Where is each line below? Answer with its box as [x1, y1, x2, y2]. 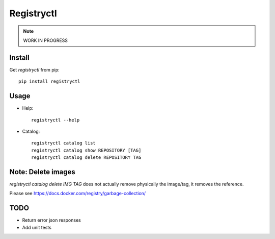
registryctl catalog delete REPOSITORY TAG [31, 155, 142, 160]
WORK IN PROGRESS [23, 37, 68, 43]
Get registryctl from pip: [9, 66, 60, 73]
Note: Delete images [9, 168, 76, 176]
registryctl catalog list [31, 140, 96, 146]
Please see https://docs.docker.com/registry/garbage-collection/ [9, 190, 146, 197]
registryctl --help [31, 117, 80, 123]
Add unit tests [22, 224, 52, 230]
